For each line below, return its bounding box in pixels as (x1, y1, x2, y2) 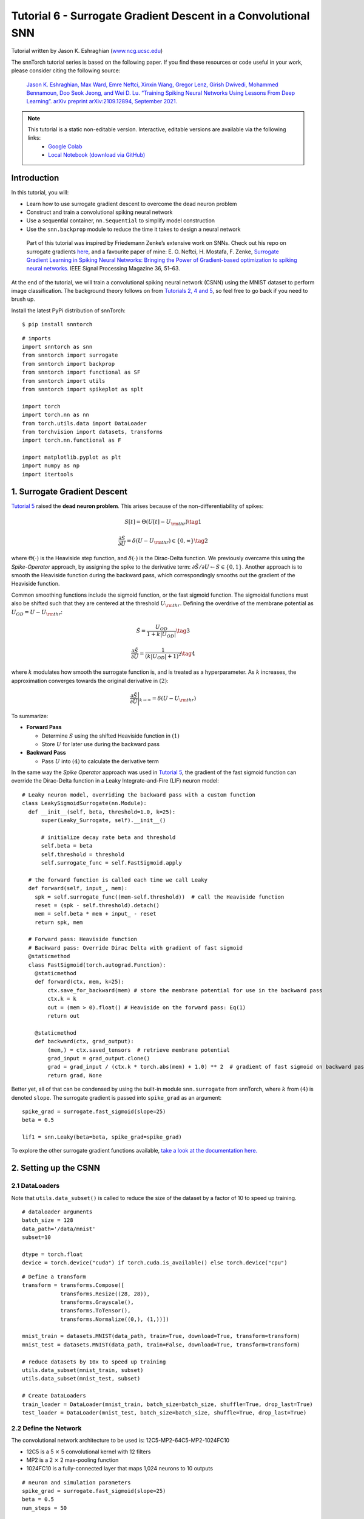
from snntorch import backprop (22, 360, 115, 367)
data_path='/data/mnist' (22, 1225, 96, 1232)
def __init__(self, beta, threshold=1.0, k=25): (28, 808, 176, 815)
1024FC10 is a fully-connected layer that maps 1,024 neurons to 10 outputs (26, 1465, 214, 1472)
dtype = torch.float (22, 1250, 83, 1258)
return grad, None (47, 1072, 103, 1078)
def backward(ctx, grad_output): (34, 1038, 135, 1045)
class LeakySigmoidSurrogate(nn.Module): (22, 800, 147, 807)
